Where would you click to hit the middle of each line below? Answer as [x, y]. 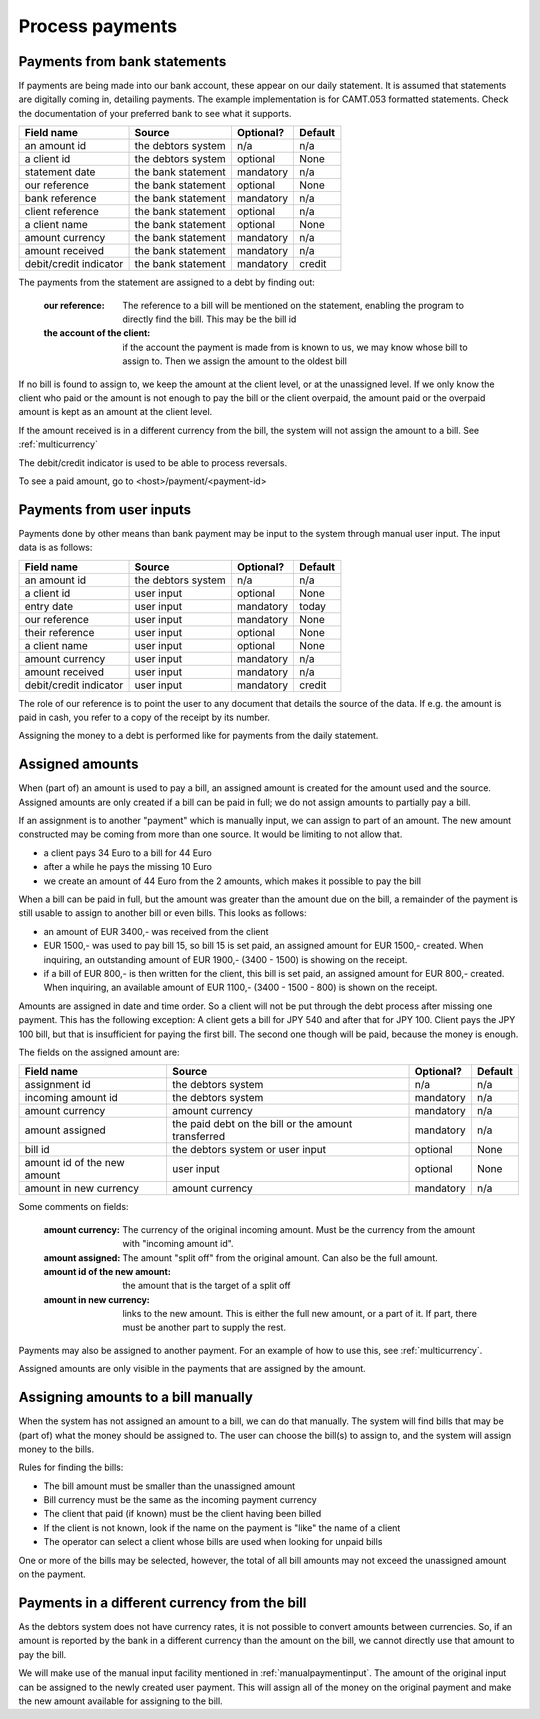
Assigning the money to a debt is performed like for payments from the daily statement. [198, 736]
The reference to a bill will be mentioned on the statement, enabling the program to [293, 305]
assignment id [57, 1085]
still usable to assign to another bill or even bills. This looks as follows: [162, 913]
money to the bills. [56, 1449]
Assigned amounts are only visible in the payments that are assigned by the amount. [192, 1369]
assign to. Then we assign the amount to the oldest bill [234, 361]
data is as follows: [55, 547]
